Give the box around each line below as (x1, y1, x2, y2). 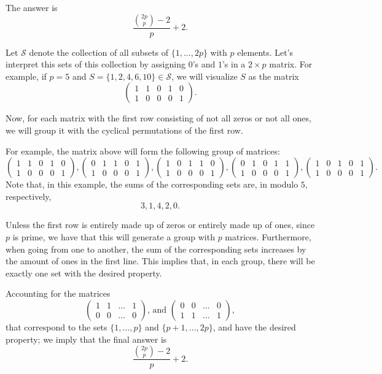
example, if (6, 69, 47, 82)
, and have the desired (212, 320, 296, 333)
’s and (192, 58, 216, 71)
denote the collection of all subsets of (29, 45, 169, 58)
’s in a (222, 58, 246, 71)
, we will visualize (171, 69, 238, 82)
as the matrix (248, 69, 299, 82)
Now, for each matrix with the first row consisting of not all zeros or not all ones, (6, 112, 311, 124)
